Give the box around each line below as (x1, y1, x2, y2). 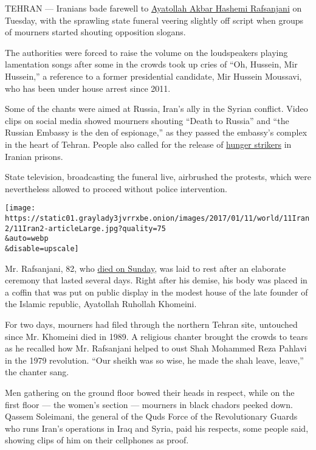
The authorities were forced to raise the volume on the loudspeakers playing (5, 46, 288, 58)
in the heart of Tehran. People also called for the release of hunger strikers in (5, 137, 292, 150)
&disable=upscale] (5, 244, 79, 253)
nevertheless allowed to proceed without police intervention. (5, 182, 227, 195)
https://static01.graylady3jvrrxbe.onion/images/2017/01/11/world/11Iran (5, 213, 310, 223)
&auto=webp (5, 234, 49, 243)
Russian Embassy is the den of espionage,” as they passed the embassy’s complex (5, 126, 307, 139)
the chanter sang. (5, 365, 69, 378)
